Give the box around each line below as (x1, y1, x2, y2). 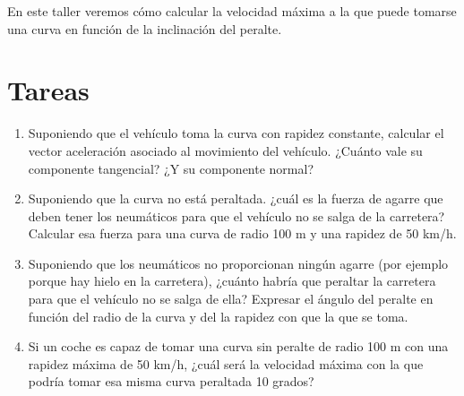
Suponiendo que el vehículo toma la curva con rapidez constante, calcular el (28, 124, 444, 142)
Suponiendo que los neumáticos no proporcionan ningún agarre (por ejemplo (28, 254, 449, 272)
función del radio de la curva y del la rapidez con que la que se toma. (28, 306, 408, 325)
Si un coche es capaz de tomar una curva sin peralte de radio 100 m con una (28, 337, 449, 356)
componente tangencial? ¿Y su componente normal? (28, 159, 314, 177)
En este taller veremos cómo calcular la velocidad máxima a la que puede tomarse (7, 2, 457, 20)
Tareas (7, 72, 90, 108)
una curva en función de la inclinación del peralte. (7, 19, 282, 38)
